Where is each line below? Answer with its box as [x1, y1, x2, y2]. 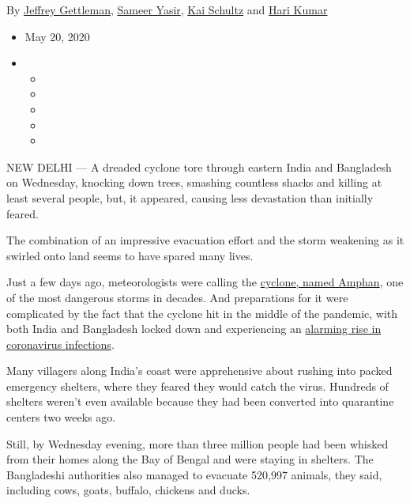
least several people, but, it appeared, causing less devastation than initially [6, 189, 374, 206]
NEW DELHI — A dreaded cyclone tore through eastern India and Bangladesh [6, 158, 392, 175]
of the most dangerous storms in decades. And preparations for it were [6, 289, 348, 305]
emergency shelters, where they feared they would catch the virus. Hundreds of [6, 377, 389, 394]
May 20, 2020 [24, 28, 90, 44]
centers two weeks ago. [6, 409, 116, 425]
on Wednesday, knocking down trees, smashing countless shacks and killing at [6, 174, 382, 191]
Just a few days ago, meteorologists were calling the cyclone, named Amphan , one [6, 274, 404, 290]
